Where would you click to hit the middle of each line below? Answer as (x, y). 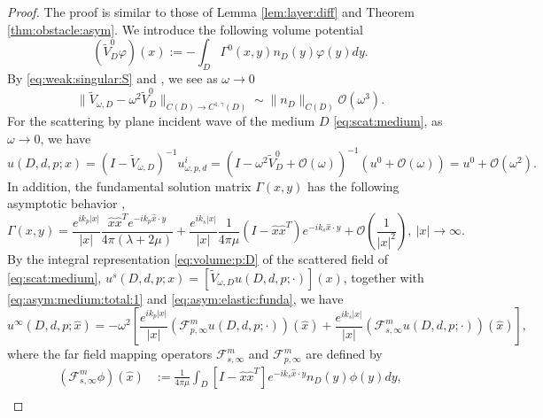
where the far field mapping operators (110, 354)
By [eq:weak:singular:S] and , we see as (112, 77)
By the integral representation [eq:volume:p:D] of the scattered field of (198, 259)
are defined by (344, 354)
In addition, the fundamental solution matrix (129, 186)
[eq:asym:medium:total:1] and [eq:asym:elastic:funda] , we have (175, 298)
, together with (384, 277)
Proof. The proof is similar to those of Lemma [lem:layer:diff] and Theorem (211, 12)
